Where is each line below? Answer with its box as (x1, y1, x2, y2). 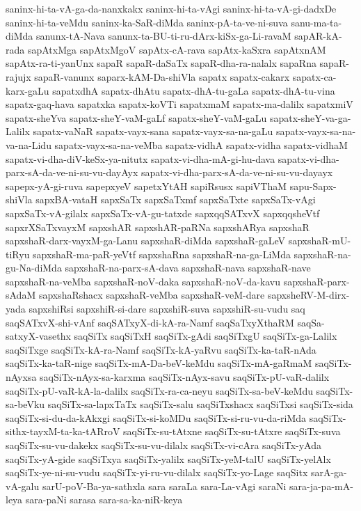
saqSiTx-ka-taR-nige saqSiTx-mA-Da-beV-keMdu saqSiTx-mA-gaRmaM (6, 356, 312, 370)
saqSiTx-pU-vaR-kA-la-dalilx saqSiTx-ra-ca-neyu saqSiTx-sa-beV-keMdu (6, 383, 313, 398)
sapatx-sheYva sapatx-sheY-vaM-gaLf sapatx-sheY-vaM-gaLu (6, 110, 267, 125)
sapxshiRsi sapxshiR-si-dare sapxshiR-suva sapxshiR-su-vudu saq (29, 301, 305, 316)
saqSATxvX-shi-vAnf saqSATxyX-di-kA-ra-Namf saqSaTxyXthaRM (6, 315, 294, 329)
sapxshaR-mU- (288, 233, 351, 248)
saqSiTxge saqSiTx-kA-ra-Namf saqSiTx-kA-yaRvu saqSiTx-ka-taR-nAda (6, 342, 316, 356)
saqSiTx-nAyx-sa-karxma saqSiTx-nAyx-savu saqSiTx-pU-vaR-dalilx (40, 370, 330, 384)
